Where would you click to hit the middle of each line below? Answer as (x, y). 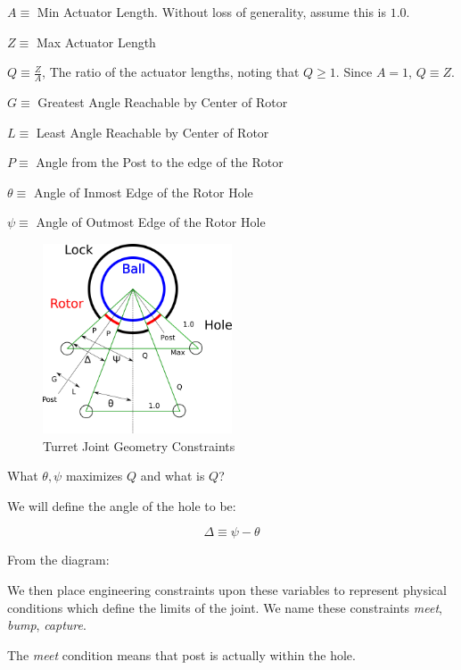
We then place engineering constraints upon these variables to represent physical (227, 589)
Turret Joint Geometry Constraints (139, 445)
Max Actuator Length (96, 42)
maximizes (94, 476)
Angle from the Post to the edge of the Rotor (160, 162)
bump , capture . (47, 625)
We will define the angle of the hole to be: (122, 505)
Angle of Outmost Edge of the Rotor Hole (151, 222)
